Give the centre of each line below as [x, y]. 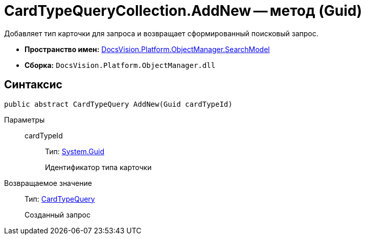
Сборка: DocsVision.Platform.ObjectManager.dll [120, 65]
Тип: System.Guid [75, 151]
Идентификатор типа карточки [98, 167]
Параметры [25, 119]
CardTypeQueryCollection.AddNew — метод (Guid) [183, 11]
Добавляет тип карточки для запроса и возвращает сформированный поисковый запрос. [161, 33]
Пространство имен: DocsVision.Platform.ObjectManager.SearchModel [147, 49]
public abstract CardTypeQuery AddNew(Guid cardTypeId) [118, 104]
